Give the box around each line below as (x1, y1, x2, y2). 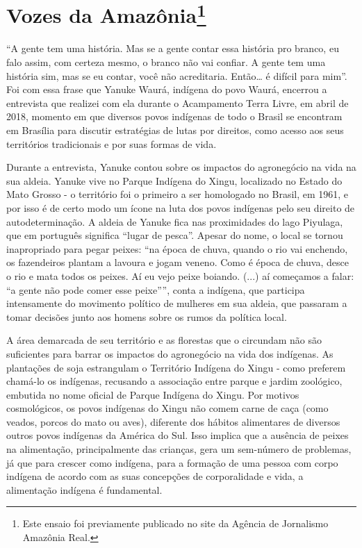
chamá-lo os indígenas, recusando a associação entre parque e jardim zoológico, (6, 374, 343, 388)
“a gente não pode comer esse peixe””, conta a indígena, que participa (6, 282, 305, 297)
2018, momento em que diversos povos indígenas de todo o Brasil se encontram (6, 109, 343, 124)
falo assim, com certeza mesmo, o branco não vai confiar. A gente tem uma (6, 55, 326, 69)
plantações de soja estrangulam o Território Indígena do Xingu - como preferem (6, 360, 346, 374)
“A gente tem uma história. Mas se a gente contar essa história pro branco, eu (6, 41, 339, 56)
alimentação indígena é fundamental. (6, 482, 163, 497)
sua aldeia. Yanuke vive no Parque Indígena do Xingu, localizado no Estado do (6, 173, 343, 188)
